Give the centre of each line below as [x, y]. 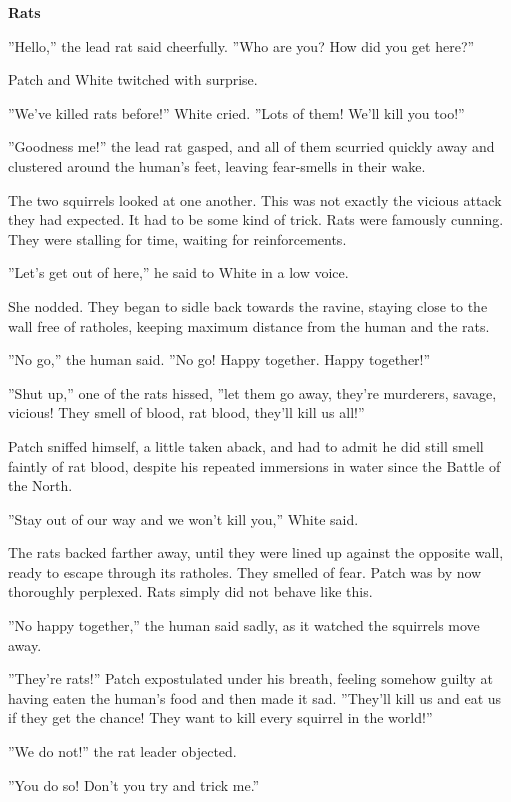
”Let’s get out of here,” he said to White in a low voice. [178, 272]
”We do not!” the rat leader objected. [122, 751]
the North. [40, 485]
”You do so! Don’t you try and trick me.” [134, 784]
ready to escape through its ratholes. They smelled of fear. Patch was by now [245, 571]
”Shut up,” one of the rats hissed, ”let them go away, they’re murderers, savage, [252, 392]
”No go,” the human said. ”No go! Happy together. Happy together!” [219, 359]
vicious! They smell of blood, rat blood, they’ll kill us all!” [186, 412]
